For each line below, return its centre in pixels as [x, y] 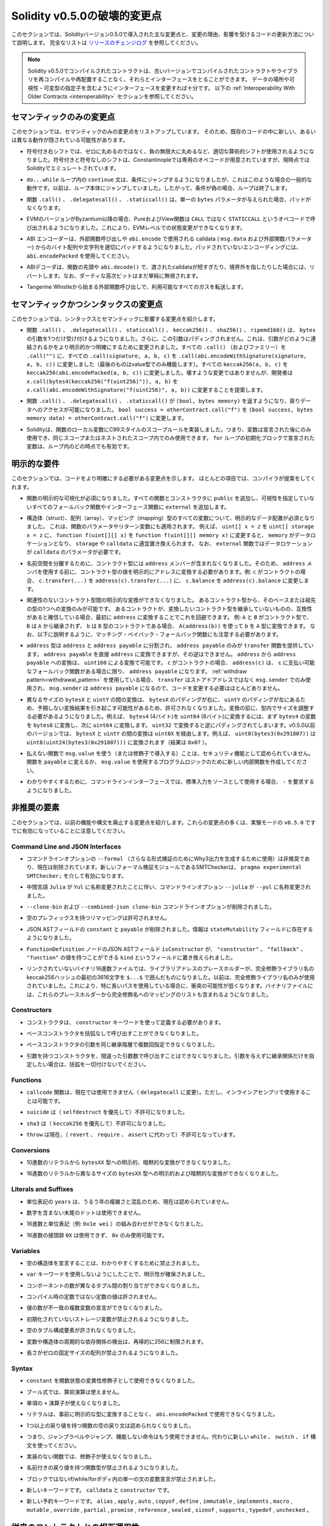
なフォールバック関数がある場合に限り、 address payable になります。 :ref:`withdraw [137, 671]
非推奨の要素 [35, 808]
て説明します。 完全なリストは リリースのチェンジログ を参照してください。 [106, 42]
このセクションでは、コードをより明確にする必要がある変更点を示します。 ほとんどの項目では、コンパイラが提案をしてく [164, 479]
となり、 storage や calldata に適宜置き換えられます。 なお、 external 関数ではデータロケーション [183, 544]
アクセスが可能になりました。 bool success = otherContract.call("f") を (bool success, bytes [178, 410]
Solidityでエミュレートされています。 [73, 168]
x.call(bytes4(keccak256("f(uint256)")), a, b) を [102, 381]
